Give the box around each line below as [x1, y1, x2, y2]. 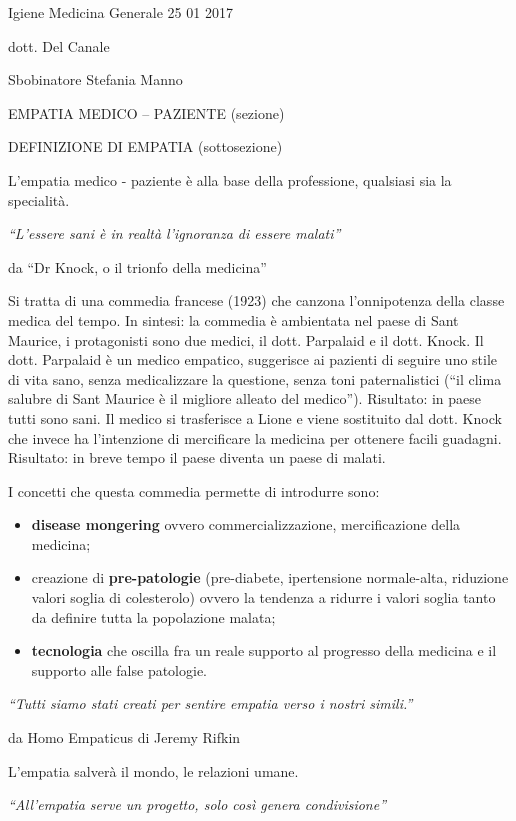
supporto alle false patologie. [31, 659, 208, 680]
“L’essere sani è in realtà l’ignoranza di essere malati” [8, 223, 341, 244]
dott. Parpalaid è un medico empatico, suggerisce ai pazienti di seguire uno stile [8, 349, 498, 370]
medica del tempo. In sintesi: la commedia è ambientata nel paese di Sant [8, 309, 459, 330]
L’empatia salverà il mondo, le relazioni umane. [8, 760, 299, 781]
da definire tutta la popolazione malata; [31, 606, 276, 627]
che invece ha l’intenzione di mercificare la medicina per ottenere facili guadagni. [8, 427, 502, 448]
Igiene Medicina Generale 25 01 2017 [8, 2, 233, 22]
